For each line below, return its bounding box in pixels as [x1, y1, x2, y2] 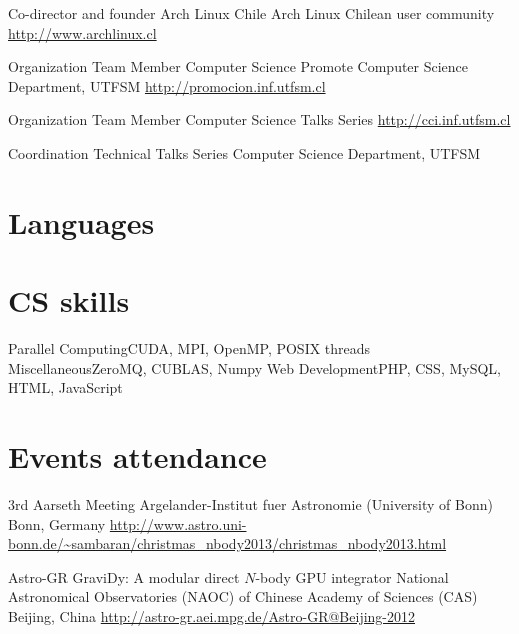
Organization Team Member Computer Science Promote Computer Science [8, 56, 469, 77]
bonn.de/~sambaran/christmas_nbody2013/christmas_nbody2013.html [8, 533, 447, 554]
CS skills [8, 280, 130, 321]
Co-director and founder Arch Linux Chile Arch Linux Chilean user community [8, 3, 495, 23]
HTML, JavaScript [8, 377, 123, 398]
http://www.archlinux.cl [8, 22, 157, 43]
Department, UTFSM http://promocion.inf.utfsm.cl [8, 75, 326, 96]
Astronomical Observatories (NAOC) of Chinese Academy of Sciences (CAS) [8, 586, 478, 607]
